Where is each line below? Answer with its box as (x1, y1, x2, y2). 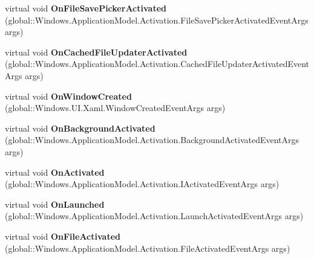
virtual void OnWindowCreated (5, 89, 132, 102)
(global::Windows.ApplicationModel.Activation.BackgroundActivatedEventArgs (5, 133, 299, 146)
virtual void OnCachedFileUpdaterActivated (5, 45, 188, 58)
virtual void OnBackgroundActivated (5, 121, 155, 134)
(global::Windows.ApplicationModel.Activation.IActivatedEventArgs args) (5, 177, 280, 190)
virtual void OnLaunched (5, 197, 105, 210)
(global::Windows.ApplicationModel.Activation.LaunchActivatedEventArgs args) (5, 209, 304, 222)
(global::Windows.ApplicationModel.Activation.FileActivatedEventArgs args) (5, 241, 290, 254)
